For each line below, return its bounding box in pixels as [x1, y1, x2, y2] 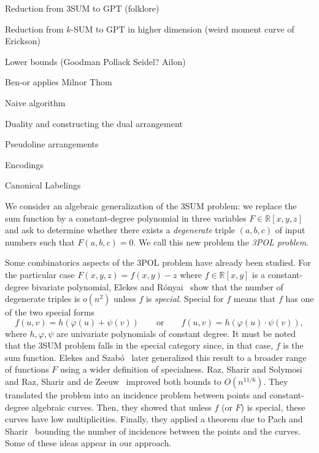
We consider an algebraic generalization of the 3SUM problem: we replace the [5, 199, 297, 212]
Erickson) [5, 34, 40, 47]
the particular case [5, 268, 75, 281]
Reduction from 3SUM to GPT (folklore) [5, 2, 159, 14]
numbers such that [5, 235, 75, 248]
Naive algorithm [5, 96, 66, 109]
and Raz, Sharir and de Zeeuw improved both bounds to [5, 375, 221, 388]
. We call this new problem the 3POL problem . [133, 235, 309, 248]
